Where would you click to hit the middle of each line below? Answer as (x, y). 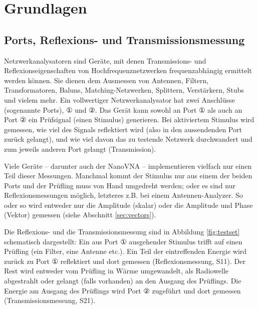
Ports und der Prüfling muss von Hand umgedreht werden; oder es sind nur (120, 185)
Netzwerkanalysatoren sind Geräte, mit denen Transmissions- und (105, 60)
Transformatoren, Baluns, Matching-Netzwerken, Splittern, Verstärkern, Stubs (124, 90)
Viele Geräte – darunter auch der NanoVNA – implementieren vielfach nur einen (128, 166)
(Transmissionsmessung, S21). (50, 300)
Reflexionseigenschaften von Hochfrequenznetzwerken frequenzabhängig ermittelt (128, 70)
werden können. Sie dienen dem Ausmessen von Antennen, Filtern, (106, 80)
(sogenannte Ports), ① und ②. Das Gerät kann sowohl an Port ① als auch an (123, 109)
